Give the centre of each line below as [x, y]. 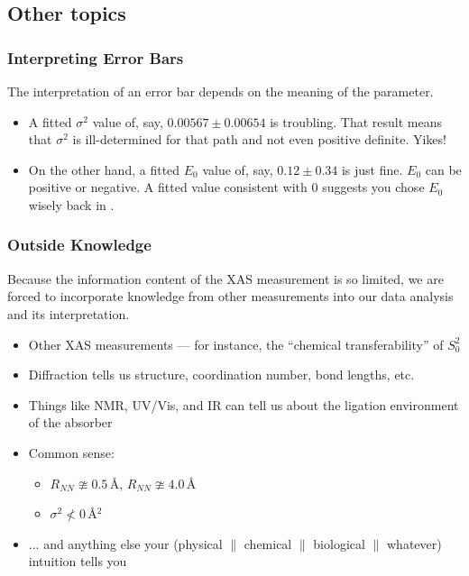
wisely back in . [71, 204]
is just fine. [372, 169]
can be [443, 169]
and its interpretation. [69, 313]
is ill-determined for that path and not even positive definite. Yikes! [259, 139]
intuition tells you [78, 561]
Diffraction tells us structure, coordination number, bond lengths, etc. [221, 375]
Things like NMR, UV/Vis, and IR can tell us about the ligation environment [244, 404]
